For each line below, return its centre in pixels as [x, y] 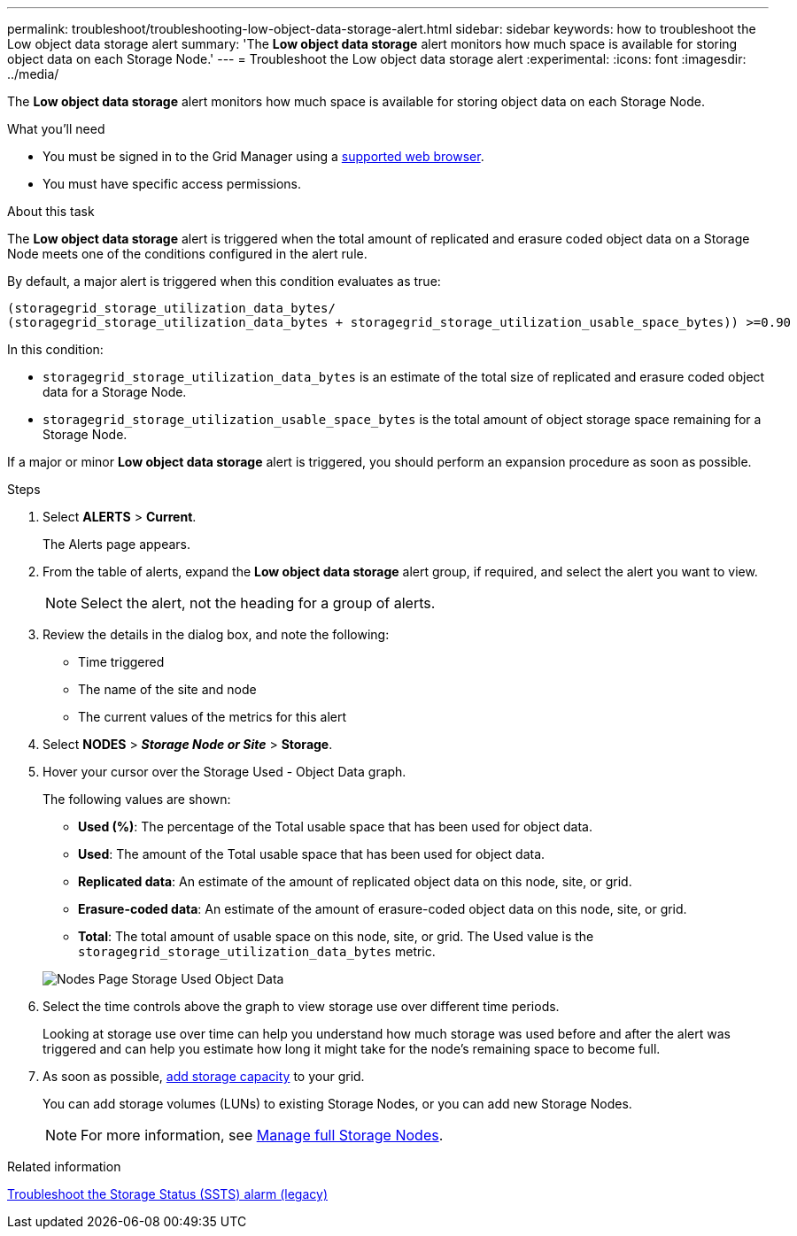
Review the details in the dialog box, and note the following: [216, 634]
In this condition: [55, 349]
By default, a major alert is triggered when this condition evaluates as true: [224, 281]
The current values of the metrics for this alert [213, 717]
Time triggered [121, 662]
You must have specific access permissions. [172, 184]
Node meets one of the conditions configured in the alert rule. [187, 254]
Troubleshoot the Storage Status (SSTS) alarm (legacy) [168, 1194]
